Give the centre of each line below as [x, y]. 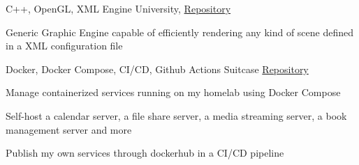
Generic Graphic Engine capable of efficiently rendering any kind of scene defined [180, 32]
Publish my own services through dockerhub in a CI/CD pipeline [145, 153]
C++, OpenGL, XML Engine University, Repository [118, 8]
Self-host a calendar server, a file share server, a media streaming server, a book [176, 115]
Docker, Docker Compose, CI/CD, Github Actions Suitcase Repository [157, 69]
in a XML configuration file [64, 46]
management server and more [69, 129]
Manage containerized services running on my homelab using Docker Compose [173, 92]
